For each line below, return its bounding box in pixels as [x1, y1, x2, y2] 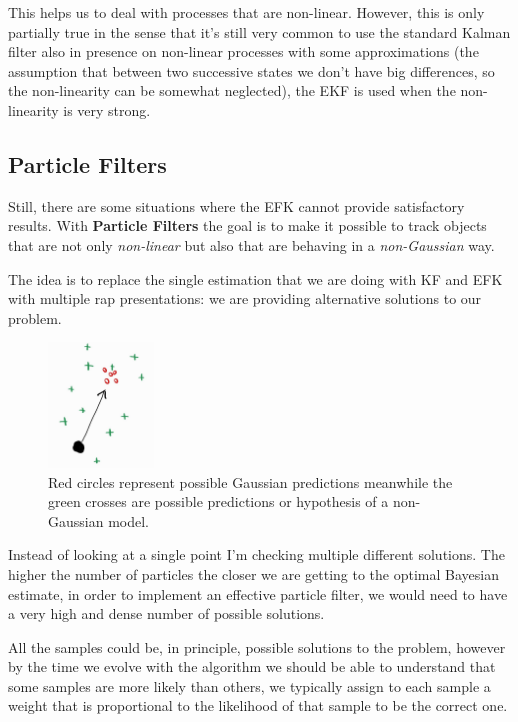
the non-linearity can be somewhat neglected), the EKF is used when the [8, 80, 456, 101]
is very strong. [63, 99, 151, 120]
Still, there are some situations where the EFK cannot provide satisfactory [8, 195, 465, 216]
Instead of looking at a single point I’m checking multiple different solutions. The [8, 544, 505, 565]
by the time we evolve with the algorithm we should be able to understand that [8, 656, 496, 677]
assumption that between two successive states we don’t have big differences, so [8, 60, 495, 81]
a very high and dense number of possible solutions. [8, 603, 325, 624]
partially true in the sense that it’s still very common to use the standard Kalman [8, 21, 511, 42]
